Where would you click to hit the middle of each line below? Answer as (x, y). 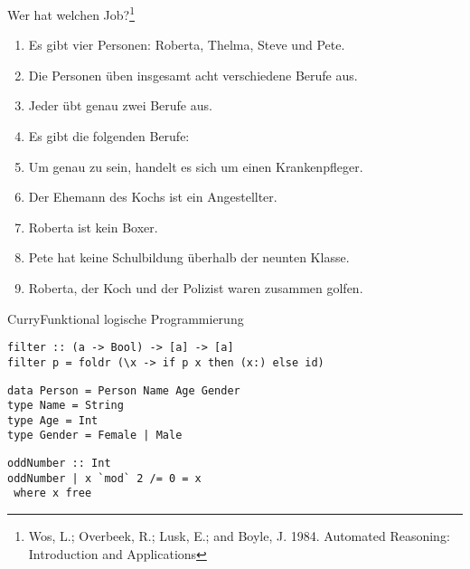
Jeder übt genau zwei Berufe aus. (120, 105)
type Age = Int (53, 420)
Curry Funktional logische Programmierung (126, 318)
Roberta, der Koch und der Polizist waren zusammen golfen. (196, 288)
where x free (53, 493)
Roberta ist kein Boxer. (93, 227)
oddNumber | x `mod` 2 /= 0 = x (104, 478)
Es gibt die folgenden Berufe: (109, 136)
